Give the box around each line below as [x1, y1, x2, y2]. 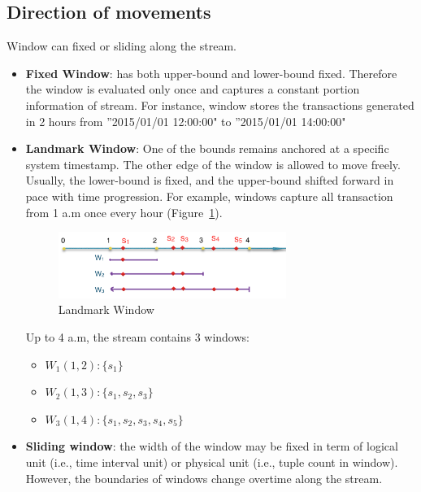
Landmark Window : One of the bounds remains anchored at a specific [25, 140, 389, 157]
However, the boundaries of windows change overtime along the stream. [25, 469, 383, 486]
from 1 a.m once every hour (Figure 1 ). [25, 203, 223, 220]
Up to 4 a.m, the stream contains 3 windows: [25, 328, 250, 345]
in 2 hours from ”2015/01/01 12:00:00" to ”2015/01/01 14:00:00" [25, 112, 346, 129]
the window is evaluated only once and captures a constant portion [25, 81, 360, 98]
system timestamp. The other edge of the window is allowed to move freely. [25, 155, 401, 172]
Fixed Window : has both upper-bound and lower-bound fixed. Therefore [25, 64, 397, 81]
